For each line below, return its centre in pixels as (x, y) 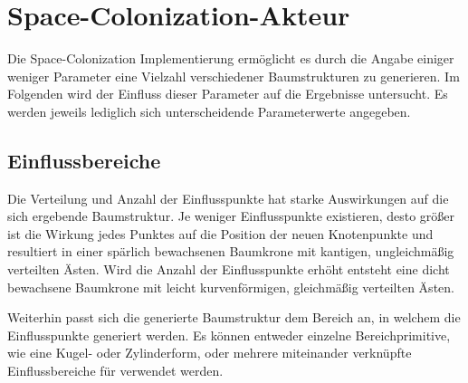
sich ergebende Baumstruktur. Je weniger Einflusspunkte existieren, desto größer (231, 216)
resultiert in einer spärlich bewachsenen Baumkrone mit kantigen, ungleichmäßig (231, 251)
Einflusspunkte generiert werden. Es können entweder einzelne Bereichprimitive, (229, 335)
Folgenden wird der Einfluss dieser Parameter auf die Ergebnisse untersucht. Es (228, 94)
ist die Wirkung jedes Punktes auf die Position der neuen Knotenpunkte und (220, 233)
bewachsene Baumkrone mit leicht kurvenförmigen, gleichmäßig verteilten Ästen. (231, 287)
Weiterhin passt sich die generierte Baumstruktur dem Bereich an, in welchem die (234, 317)
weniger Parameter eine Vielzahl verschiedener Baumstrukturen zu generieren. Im (234, 76)
